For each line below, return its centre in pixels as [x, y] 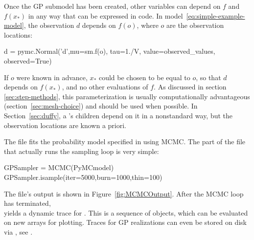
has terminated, [27, 203]
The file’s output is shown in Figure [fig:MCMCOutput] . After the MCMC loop [124, 193]
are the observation [195, 25]
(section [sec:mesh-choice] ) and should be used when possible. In [101, 106]
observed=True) [28, 60]
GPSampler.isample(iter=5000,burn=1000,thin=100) [83, 177]
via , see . [18, 231]
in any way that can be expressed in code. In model [105, 15]
